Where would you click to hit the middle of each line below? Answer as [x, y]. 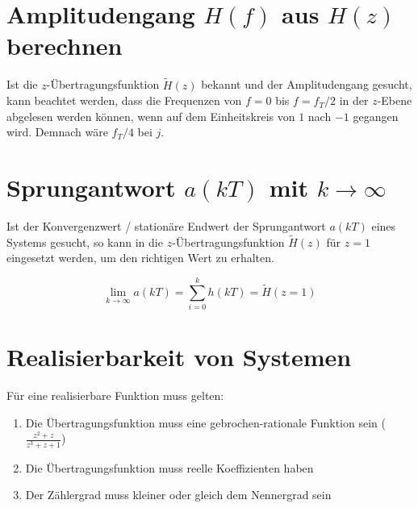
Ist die [22, 84]
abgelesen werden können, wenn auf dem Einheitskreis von [151, 116]
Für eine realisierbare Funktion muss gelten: [115, 396]
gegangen [376, 116]
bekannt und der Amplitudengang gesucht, [307, 84]
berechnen [65, 46]
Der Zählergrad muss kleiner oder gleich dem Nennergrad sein [178, 495]
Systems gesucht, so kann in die [85, 242]
